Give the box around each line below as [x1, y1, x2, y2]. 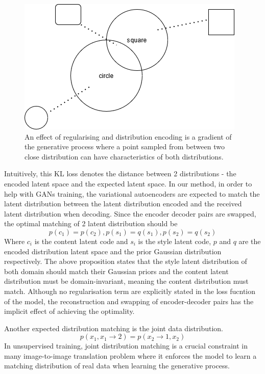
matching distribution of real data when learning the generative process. [4, 360, 230, 371]
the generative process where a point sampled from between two [25, 141, 225, 152]
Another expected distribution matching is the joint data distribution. [4, 323, 223, 333]
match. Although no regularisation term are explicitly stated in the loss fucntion [4, 285, 256, 296]
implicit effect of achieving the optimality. [4, 306, 135, 316]
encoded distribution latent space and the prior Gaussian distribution [4, 246, 222, 256]
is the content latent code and [34, 235, 128, 246]
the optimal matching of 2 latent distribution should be [4, 218, 178, 229]
